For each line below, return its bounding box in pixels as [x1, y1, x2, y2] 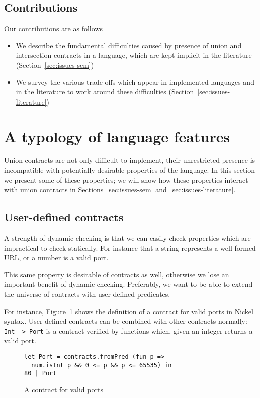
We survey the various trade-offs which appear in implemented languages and [16, 76, 254, 87]
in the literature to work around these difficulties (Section [16, 86, 194, 97]
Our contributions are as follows [4, 23, 103, 34]
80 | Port [24, 370, 57, 377]
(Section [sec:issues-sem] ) [16, 59, 94, 70]
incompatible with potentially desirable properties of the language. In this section [4, 165, 255, 175]
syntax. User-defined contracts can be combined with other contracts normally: [4, 316, 247, 326]
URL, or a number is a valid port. [4, 252, 109, 263]
